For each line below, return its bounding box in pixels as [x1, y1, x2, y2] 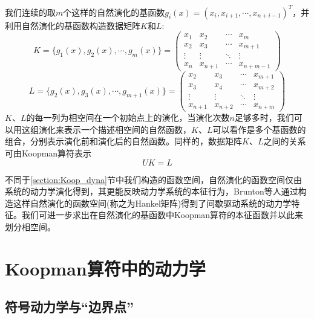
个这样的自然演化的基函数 [63, 5, 165, 18]
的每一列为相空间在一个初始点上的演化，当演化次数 [26, 111, 230, 124]
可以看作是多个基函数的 [212, 123, 306, 135]
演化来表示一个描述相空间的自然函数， [38, 123, 191, 135]
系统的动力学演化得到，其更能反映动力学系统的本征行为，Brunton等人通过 [5, 185, 298, 198]
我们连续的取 [5, 5, 56, 18]
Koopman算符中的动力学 [5, 256, 206, 280]
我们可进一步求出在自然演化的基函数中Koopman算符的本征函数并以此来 [21, 208, 304, 221]
